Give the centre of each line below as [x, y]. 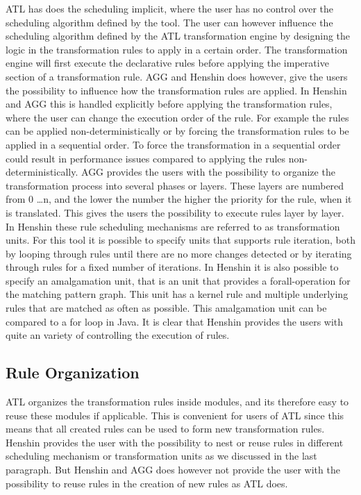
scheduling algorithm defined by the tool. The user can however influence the [169, 22]
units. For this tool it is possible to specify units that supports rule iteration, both [180, 240]
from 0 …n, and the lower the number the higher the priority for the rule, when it [179, 199]
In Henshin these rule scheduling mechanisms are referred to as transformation [173, 226]
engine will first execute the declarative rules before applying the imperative [167, 63]
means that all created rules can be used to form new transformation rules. [165, 429]
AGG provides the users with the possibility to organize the [208, 172]
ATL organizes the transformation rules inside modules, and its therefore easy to [177, 402]
